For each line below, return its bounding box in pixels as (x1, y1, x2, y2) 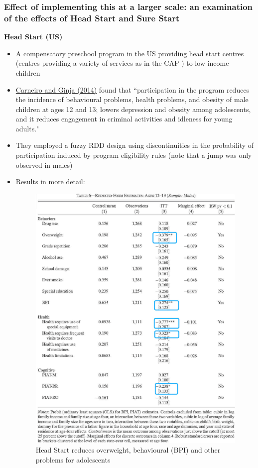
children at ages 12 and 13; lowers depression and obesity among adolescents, (15, 104, 251, 114)
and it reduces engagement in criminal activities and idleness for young (15, 114, 233, 124)
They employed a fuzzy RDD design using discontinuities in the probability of (15, 140, 254, 150)
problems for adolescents (35, 454, 111, 465)
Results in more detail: (15, 176, 85, 187)
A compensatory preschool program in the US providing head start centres (15, 48, 244, 58)
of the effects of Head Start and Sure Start (4, 11, 180, 24)
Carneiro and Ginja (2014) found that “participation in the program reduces (15, 84, 250, 95)
